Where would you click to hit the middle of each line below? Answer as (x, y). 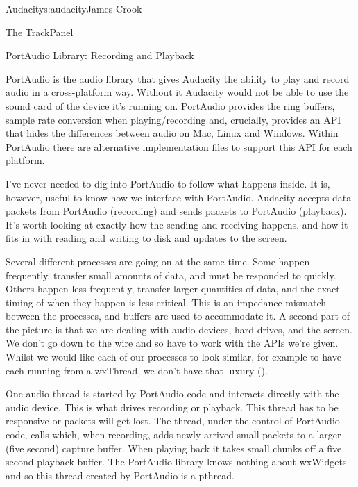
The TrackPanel (40, 32)
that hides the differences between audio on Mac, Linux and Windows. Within (172, 133)
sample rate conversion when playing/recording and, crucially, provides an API (173, 119)
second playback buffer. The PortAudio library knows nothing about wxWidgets (176, 462)
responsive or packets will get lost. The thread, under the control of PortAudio (173, 421)
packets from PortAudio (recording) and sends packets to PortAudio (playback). (176, 211)
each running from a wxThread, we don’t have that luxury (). (137, 370)
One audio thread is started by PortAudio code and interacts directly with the (172, 394)
